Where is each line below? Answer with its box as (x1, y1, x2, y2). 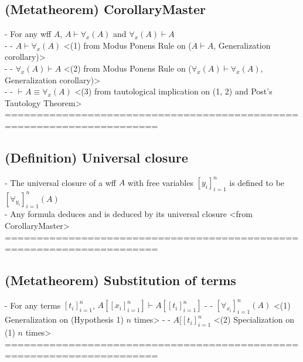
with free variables (127, 176, 193, 188)
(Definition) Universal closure (5, 148, 188, 166)
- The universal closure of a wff (5, 176, 116, 188)
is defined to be (229, 176, 285, 188)
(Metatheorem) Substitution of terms (5, 271, 236, 289)
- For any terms (5, 299, 61, 311)
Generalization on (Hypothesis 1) (5, 313, 124, 326)
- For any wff (5, 28, 52, 40)
